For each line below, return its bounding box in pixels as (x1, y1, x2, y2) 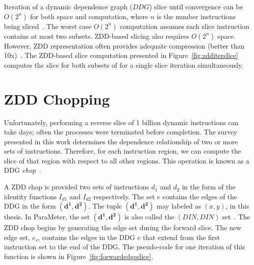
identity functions (4, 191, 57, 201)
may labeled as (156, 201, 201, 211)
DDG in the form (4, 201, 56, 211)
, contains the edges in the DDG (38, 232, 135, 242)
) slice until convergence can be (149, 1, 243, 11)
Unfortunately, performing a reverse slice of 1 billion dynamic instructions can (4, 117, 239, 127)
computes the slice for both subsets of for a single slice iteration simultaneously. (4, 59, 244, 70)
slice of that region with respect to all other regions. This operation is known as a (4, 155, 250, 165)
